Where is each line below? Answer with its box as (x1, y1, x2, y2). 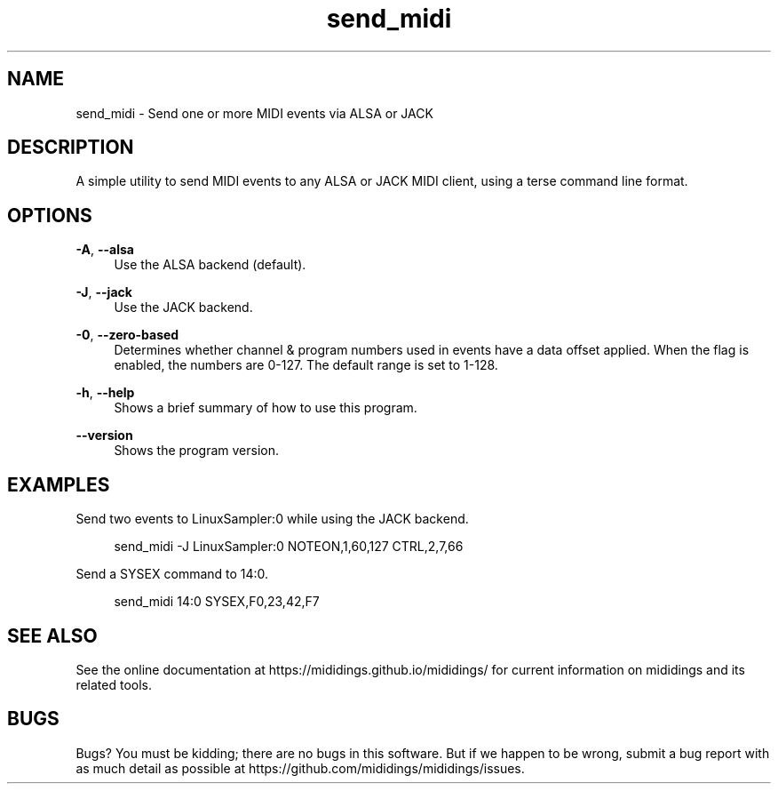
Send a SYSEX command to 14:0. (75, 566, 269, 582)
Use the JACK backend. (114, 300, 253, 316)
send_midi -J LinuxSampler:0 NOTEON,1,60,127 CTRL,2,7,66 (114, 539, 464, 555)
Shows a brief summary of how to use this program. (114, 400, 417, 416)
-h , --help (75, 385, 135, 401)
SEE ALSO (7, 624, 98, 647)
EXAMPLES (7, 473, 110, 496)
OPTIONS (7, 204, 92, 227)
